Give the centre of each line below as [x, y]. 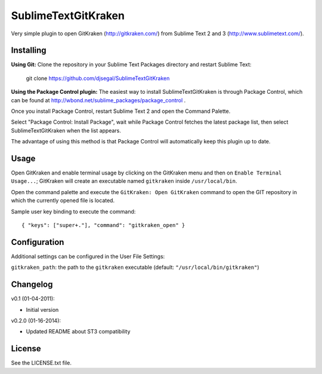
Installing [29, 50]
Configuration [38, 242]
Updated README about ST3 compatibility [78, 332]
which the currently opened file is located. [63, 201]
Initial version [42, 309]
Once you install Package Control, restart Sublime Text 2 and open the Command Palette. [121, 111]
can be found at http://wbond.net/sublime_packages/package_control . [98, 100]
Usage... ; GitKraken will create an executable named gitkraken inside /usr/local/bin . [124, 181]
